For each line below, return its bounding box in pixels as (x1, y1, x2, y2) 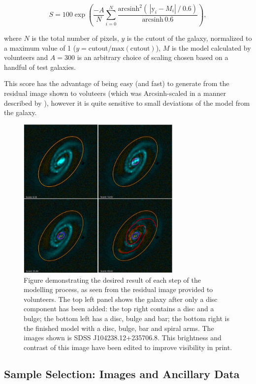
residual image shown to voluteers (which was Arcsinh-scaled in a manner (4, 88, 226, 98)
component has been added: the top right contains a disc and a (24, 303, 214, 314)
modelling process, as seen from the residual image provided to (24, 284, 213, 295)
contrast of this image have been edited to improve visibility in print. (24, 342, 232, 352)
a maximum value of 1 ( (4, 42, 76, 53)
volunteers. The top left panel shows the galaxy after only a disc (24, 294, 218, 304)
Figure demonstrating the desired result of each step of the (24, 274, 201, 285)
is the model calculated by (171, 42, 251, 53)
